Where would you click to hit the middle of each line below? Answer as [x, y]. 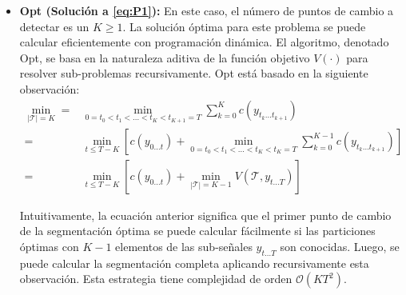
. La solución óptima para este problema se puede [244, 26]
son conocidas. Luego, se [340, 247]
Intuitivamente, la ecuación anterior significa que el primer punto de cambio [205, 215]
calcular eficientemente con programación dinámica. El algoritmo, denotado [204, 42]
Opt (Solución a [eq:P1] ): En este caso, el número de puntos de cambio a [207, 10]
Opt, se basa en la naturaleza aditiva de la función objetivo [165, 57]
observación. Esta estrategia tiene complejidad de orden [156, 279]
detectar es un [54, 26]
